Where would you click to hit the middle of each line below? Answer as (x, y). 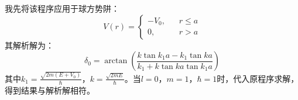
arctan (116, 61)
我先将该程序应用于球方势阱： (62, 8)
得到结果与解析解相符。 (50, 90)
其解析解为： (29, 45)
